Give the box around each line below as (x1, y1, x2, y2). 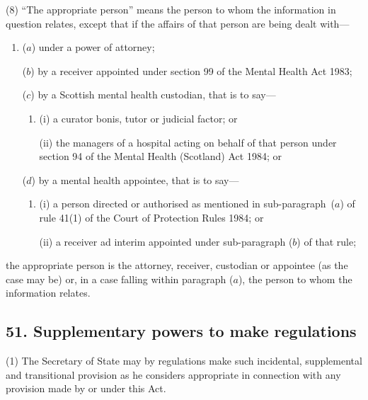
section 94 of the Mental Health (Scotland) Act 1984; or (39, 149, 282, 164)
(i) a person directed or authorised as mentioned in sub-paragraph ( (39, 196, 335, 211)
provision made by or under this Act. (6, 381, 166, 396)
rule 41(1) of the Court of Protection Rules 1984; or (39, 210, 264, 224)
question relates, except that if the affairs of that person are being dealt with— (6, 16, 350, 30)
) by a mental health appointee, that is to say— (31, 172, 239, 187)
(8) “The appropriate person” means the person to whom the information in (6, 2, 336, 16)
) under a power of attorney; (31, 40, 155, 55)
